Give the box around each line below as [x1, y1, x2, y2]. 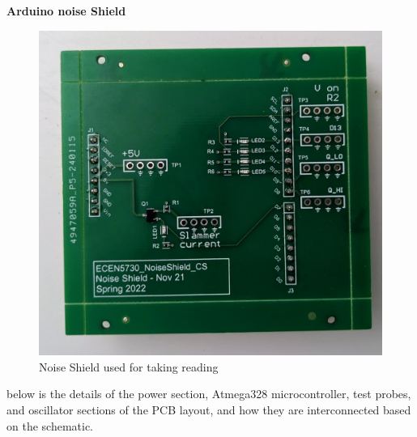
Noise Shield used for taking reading [39, 358, 219, 375]
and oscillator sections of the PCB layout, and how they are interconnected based [6, 401, 411, 418]
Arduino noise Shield [6, 2, 126, 19]
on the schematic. [6, 417, 94, 434]
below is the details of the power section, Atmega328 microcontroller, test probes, [6, 385, 411, 402]
